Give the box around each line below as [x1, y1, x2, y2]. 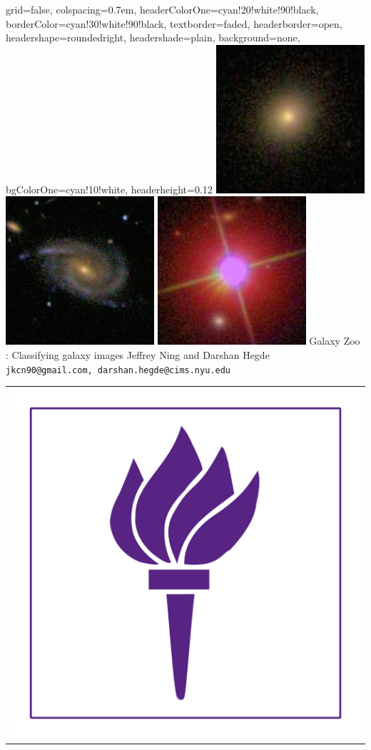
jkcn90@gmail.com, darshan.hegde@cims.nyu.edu [6, 365, 230, 375]
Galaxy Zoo [309, 333, 360, 348]
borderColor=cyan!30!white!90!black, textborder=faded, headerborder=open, [6, 16, 342, 31]
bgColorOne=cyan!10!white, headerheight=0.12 [6, 181, 213, 196]
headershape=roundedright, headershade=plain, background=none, [6, 30, 300, 45]
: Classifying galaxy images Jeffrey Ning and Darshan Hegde [6, 347, 270, 362]
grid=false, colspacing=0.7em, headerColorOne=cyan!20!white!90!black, [6, 2, 319, 16]
